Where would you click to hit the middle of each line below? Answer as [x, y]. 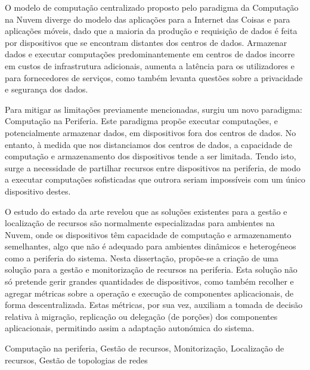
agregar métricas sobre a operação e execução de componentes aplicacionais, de [149, 293]
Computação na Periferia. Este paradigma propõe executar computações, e [142, 121]
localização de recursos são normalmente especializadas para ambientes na [140, 223]
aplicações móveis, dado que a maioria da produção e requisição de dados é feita [151, 31]
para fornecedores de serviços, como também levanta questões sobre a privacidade [154, 77]
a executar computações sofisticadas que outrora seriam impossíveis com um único [155, 179]
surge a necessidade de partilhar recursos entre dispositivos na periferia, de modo [153, 167]
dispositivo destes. [38, 191]
